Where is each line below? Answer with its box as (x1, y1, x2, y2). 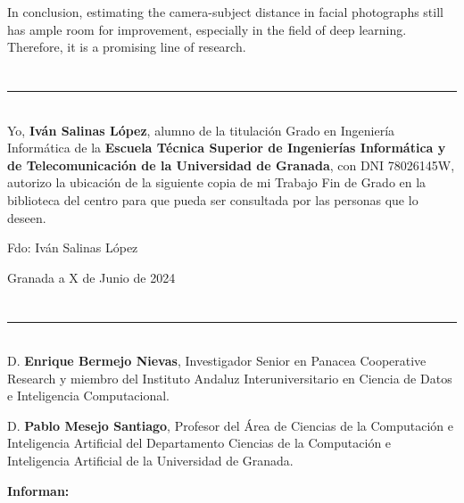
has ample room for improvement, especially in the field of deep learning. (7, 20, 407, 38)
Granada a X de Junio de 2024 (7, 268, 176, 286)
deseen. (7, 208, 46, 227)
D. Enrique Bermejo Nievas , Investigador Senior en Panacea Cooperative (7, 351, 427, 370)
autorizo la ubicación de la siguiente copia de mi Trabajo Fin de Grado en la (7, 173, 427, 192)
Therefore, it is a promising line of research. (7, 37, 246, 56)
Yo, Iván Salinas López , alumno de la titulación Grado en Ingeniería (7, 120, 395, 139)
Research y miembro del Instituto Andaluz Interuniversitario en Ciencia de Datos (7, 368, 452, 387)
